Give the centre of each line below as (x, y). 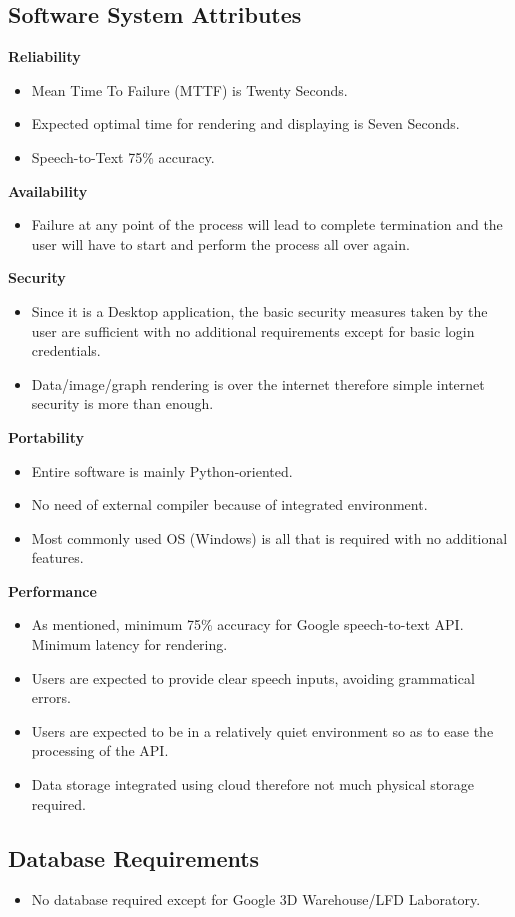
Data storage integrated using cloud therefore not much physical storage (252, 784)
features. (57, 557)
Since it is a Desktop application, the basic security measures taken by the (259, 310)
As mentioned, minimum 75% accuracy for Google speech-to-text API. (247, 624)
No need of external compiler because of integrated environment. (229, 504)
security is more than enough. (122, 403)
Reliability (44, 56)
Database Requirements (134, 857)
